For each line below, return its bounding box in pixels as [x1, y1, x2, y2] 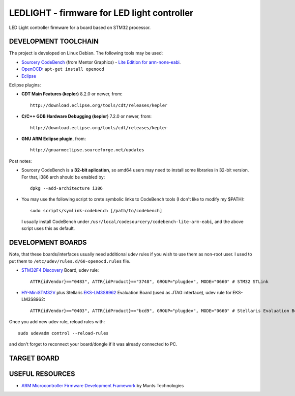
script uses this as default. [21, 226, 75, 231]
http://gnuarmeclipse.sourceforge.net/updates [30, 147, 145, 153]
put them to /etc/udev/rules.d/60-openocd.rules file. [9, 258, 131, 264]
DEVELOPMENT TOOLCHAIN [9, 37, 99, 46]
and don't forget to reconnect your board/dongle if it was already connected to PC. [9, 341, 177, 347]
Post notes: [9, 158, 32, 164]
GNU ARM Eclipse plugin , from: [21, 136, 86, 141]
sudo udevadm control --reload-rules [18, 330, 109, 336]
